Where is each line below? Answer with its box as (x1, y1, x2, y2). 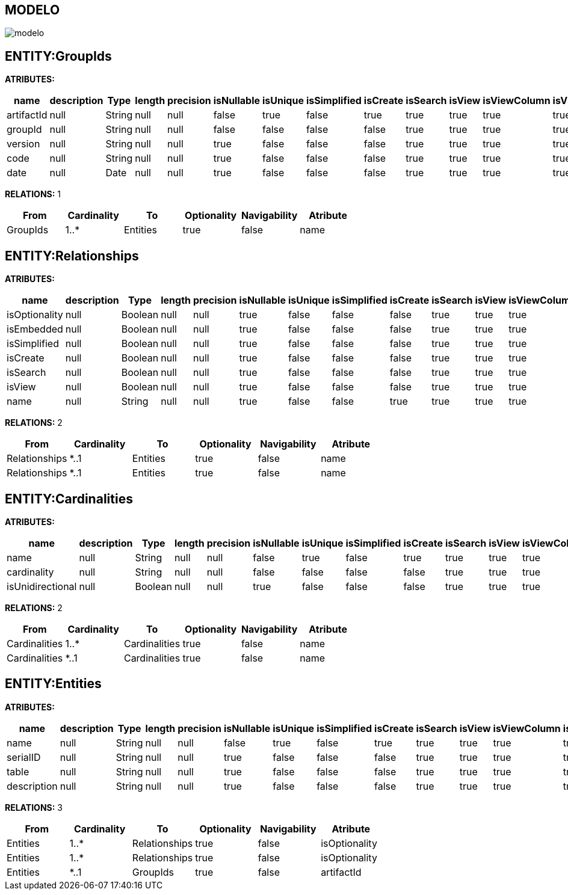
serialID (7, 751, 41, 763)
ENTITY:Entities (5, 676, 102, 692)
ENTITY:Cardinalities (5, 491, 133, 506)
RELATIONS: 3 (5, 802, 63, 813)
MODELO (5, 2, 60, 17)
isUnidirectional (7, 580, 77, 592)
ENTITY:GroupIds (5, 48, 112, 64)
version (7, 138, 40, 150)
